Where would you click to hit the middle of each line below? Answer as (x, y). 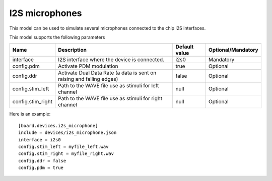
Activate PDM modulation (88, 66)
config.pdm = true (41, 168)
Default (185, 47)
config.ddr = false (42, 161)
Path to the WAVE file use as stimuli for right (110, 99)
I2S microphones (46, 13)
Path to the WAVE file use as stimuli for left (109, 86)
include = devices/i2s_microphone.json (67, 133)
